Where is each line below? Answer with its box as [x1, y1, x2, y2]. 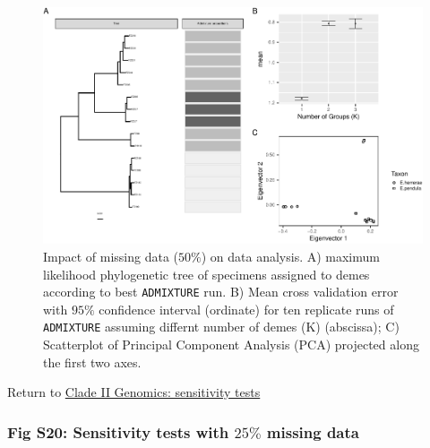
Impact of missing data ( [43, 247, 179, 265]
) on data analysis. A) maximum [201, 247, 380, 265]
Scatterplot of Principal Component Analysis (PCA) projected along [43, 335, 419, 354]
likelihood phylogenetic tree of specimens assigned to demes [43, 264, 370, 283]
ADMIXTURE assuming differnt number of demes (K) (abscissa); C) [43, 317, 400, 336]
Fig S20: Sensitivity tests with [7, 420, 229, 443]
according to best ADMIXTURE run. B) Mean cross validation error [43, 282, 399, 301]
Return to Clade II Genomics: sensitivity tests [7, 383, 261, 401]
